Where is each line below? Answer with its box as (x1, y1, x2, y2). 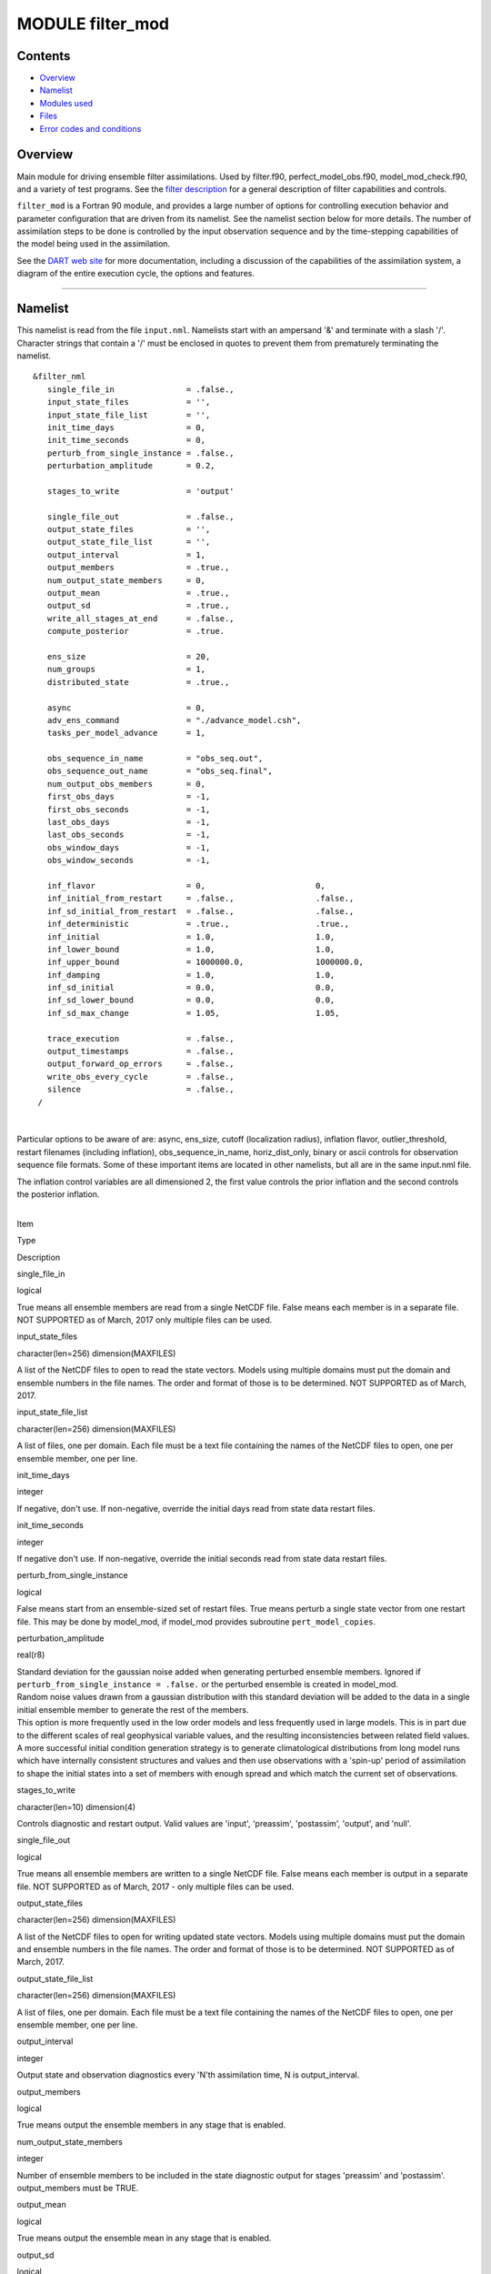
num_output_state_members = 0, (46, 575, 206, 586)
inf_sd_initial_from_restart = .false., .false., (46, 906, 355, 916)
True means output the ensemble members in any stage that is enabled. (16, 2119, 286, 2130)
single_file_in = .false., (46, 384, 235, 395)
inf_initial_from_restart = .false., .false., (46, 893, 355, 904)
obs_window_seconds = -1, (46, 855, 211, 866)
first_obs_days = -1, (46, 791, 211, 802)
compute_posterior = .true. (46, 626, 225, 637)
